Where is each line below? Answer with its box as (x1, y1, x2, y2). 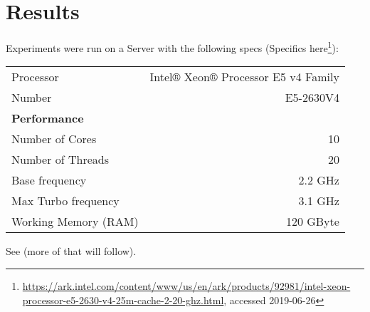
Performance (11, 110, 84, 127)
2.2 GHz (298, 172, 339, 189)
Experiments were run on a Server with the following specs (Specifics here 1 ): (6, 38, 339, 55)
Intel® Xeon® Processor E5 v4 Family (149, 68, 339, 85)
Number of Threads (11, 151, 110, 168)
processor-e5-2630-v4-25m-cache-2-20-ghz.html (22, 292, 224, 307)
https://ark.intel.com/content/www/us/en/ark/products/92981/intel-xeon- (22, 278, 351, 293)
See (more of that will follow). (6, 244, 137, 259)
